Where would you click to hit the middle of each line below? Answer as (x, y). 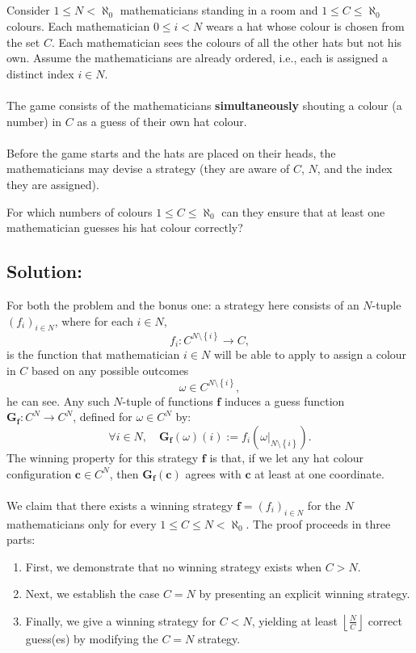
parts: (21, 539)
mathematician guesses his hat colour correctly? (125, 227)
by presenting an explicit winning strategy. (305, 594)
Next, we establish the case (92, 594)
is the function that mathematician (93, 354)
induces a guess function (284, 400)
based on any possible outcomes (110, 370)
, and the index (355, 169)
